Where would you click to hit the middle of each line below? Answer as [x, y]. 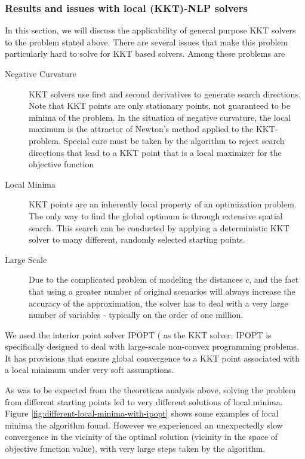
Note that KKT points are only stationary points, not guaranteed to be [159, 105]
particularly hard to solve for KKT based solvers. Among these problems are [145, 53]
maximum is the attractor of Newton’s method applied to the [141, 129]
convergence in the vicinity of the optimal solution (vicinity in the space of [141, 437]
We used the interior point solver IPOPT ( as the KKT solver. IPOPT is [138, 334]
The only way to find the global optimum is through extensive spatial [156, 215]
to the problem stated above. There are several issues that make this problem [147, 42]
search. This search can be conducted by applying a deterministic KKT [159, 227]
